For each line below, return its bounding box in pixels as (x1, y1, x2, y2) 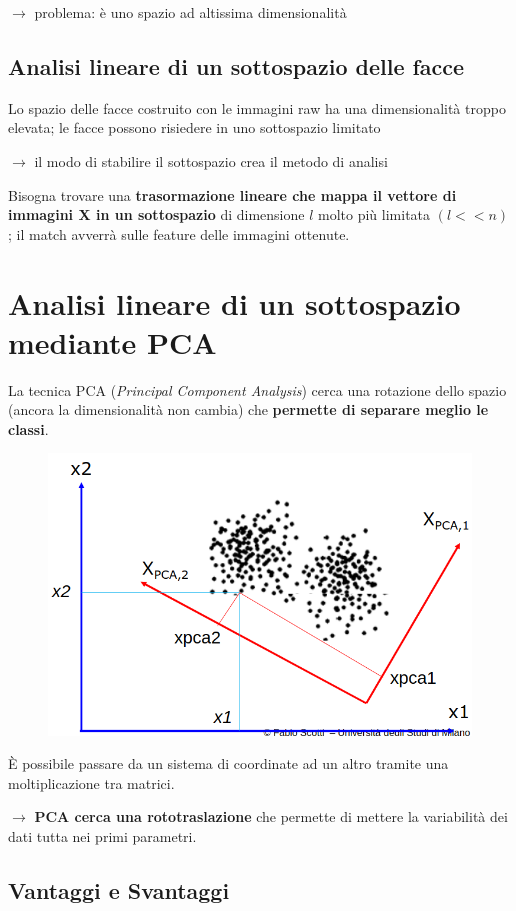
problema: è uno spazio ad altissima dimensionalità (34, 2, 347, 22)
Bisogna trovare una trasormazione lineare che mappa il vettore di (8, 184, 457, 205)
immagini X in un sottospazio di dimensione (8, 204, 305, 225)
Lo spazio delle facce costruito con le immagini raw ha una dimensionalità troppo (8, 97, 506, 118)
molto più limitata (318, 204, 431, 225)
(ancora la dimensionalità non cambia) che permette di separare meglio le (8, 399, 489, 420)
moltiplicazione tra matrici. (8, 772, 175, 793)
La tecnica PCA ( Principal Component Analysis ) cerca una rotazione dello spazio (8, 379, 507, 400)
